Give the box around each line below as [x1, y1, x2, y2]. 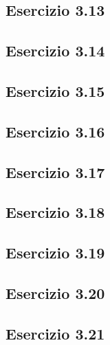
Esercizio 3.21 [5, 322, 105, 344]
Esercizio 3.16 [5, 120, 105, 142]
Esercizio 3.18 [5, 201, 105, 223]
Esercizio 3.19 [5, 242, 105, 263]
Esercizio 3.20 [5, 282, 105, 303]
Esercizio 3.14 [5, 40, 105, 61]
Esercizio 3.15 [5, 80, 105, 101]
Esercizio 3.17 [5, 161, 105, 182]
